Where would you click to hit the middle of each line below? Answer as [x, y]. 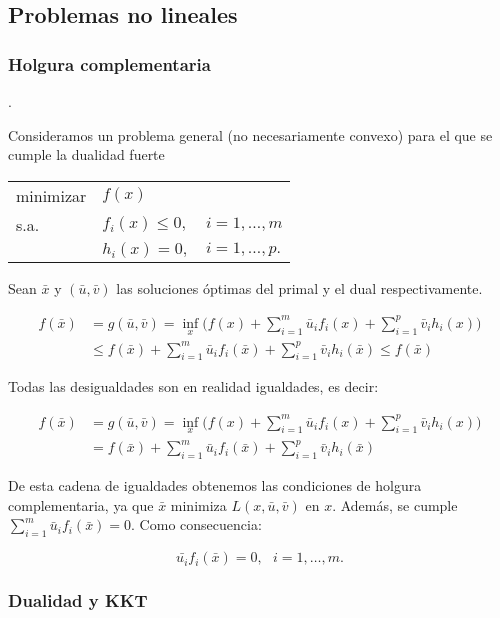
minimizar [51, 195]
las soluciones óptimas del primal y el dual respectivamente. [299, 287]
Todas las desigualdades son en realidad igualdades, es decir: [193, 386]
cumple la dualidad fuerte [86, 154]
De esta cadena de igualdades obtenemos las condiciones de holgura [215, 485]
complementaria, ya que [81, 504]
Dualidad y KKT [78, 600]
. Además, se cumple [395, 504]
